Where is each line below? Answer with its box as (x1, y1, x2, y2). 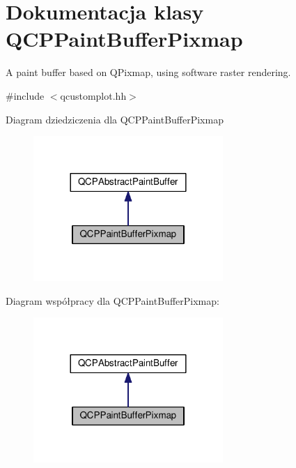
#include (6, 88, 45, 103)
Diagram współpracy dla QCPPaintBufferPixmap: (6, 293, 219, 308)
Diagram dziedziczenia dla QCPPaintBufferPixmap (6, 112, 224, 126)
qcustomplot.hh (60, 88, 127, 103)
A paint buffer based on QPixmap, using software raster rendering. (6, 65, 291, 80)
